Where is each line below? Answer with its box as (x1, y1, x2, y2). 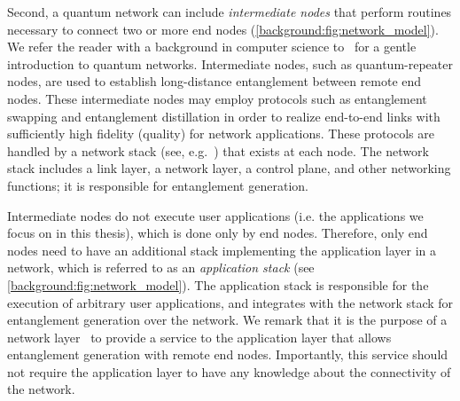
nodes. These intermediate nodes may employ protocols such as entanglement (7, 89, 427, 107)
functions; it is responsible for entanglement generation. (7, 176, 308, 194)
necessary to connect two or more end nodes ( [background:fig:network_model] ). (7, 20, 439, 38)
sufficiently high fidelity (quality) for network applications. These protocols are (7, 124, 434, 143)
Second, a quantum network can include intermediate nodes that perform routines (7, 3, 452, 20)
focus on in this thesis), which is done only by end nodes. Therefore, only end (7, 224, 428, 242)
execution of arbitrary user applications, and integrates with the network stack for (7, 293, 454, 311)
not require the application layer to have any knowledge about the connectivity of (7, 362, 451, 381)
